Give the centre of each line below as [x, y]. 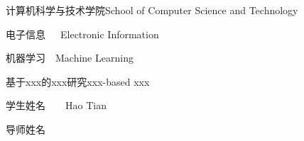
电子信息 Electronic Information [82, 34]
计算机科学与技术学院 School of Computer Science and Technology [152, 10]
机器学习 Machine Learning [70, 58]
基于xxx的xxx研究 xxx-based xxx [78, 81]
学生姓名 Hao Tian [56, 105]
